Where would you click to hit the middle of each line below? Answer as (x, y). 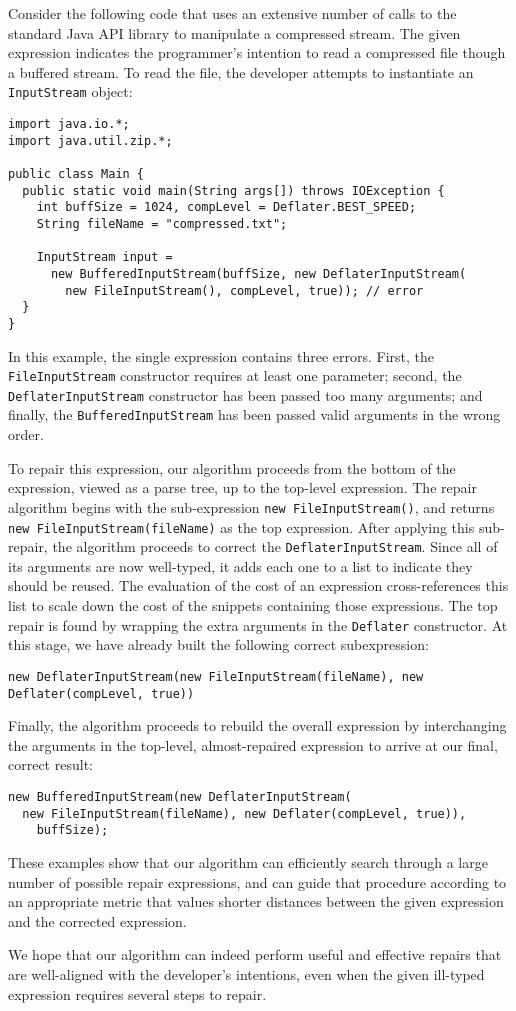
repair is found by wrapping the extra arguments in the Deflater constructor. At (258, 624)
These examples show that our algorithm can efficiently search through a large (248, 861)
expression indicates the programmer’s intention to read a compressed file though (257, 52)
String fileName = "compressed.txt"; (162, 223)
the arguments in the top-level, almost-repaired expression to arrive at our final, (253, 744)
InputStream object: (70, 91)
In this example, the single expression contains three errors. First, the (221, 355)
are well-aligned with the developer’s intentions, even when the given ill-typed (246, 973)
